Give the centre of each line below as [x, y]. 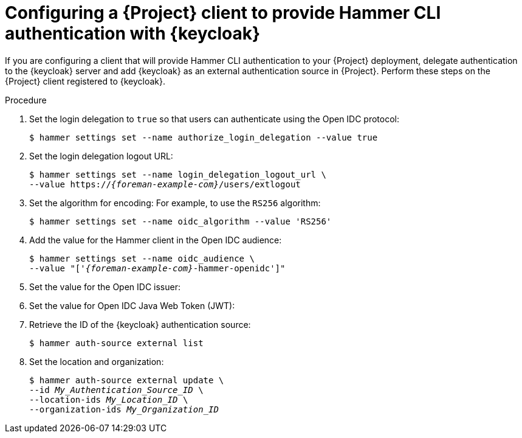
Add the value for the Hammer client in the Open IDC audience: [156, 240]
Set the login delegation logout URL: [101, 156]
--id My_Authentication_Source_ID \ [116, 390]
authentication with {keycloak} [133, 33]
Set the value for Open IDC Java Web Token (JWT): [132, 305]
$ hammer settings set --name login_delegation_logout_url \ [178, 174]
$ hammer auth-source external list [116, 343]
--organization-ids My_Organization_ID [124, 409]
